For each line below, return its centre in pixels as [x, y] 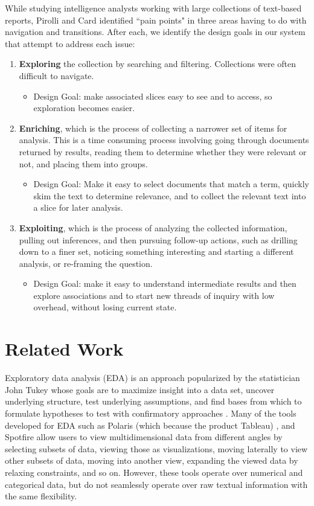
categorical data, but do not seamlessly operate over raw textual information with [156, 484]
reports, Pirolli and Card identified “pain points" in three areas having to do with [156, 20]
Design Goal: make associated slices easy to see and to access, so [153, 96]
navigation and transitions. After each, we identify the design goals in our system [155, 32]
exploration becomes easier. [84, 108]
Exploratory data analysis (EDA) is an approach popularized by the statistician [152, 378]
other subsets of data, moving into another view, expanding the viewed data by [152, 460]
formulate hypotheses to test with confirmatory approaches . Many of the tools [151, 413]
